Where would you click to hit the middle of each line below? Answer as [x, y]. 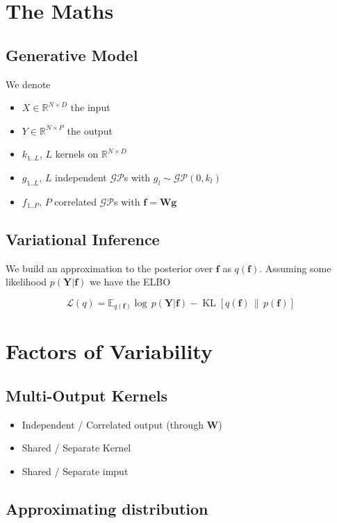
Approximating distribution [107, 508]
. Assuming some [295, 268]
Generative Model [72, 55]
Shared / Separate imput [75, 471]
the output [90, 130]
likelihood [26, 282]
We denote [28, 84]
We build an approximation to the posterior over [109, 268]
